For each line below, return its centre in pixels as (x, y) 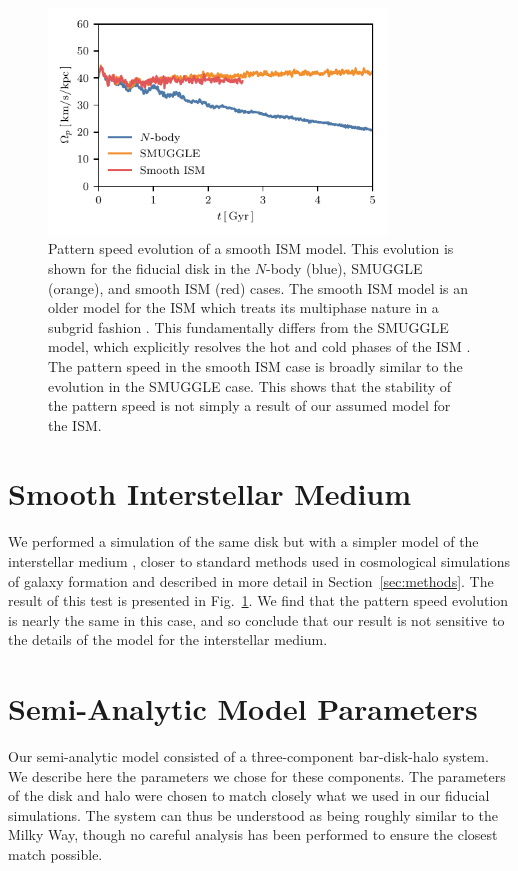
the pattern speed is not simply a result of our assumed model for (249, 405)
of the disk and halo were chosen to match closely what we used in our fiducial (249, 795)
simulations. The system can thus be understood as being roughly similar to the (253, 814)
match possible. (55, 854)
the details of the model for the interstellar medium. (168, 639)
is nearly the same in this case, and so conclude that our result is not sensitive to (256, 619)
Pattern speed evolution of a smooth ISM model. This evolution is (251, 248)
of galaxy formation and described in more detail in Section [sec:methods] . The (251, 580)
